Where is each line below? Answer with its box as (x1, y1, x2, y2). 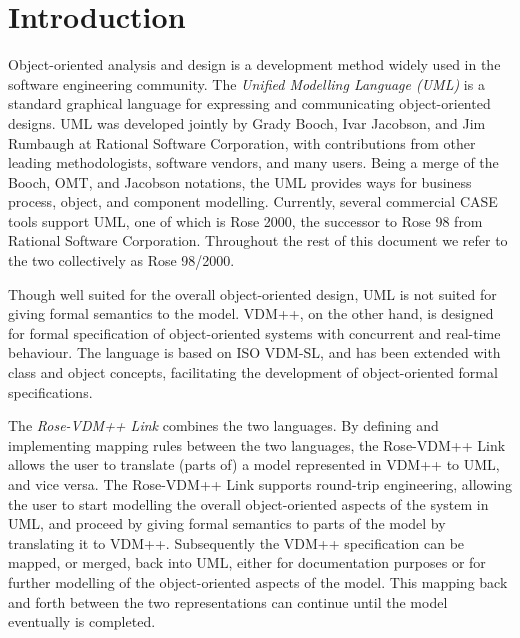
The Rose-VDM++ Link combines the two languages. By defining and (8, 415, 439, 436)
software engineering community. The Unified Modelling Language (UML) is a (8, 73, 485, 94)
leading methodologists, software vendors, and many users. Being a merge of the (8, 152, 499, 173)
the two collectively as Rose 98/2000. (8, 250, 235, 271)
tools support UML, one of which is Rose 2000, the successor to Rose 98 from (8, 210, 483, 231)
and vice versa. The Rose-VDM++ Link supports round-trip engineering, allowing (8, 474, 512, 494)
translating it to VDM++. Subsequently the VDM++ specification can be (8, 532, 465, 553)
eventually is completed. (8, 611, 156, 632)
